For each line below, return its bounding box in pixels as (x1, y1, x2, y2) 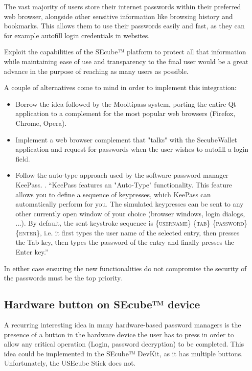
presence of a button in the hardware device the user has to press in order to (4, 329, 234, 339)
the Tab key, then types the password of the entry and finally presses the (15, 237, 234, 247)
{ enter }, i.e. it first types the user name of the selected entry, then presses (15, 227, 240, 237)
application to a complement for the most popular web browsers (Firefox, (15, 108, 235, 118)
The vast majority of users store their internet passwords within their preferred (4, 1, 241, 11)
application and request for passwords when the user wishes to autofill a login (15, 144, 249, 154)
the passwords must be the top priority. (4, 273, 122, 283)
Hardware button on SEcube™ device (4, 297, 200, 312)
